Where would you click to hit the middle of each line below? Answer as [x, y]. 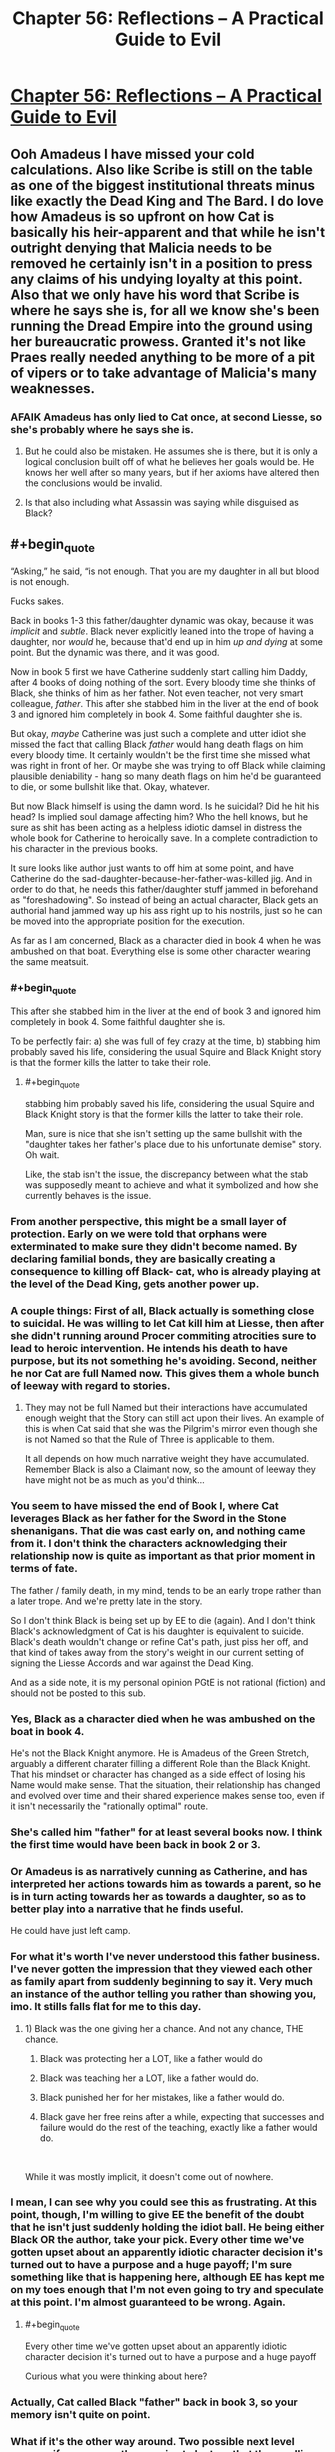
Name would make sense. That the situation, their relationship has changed [165, 1785]
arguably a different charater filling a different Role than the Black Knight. [160, 1764]
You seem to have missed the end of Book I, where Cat [144, 1506]
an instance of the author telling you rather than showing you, [163, 1994]
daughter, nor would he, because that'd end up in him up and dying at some [166, 641]
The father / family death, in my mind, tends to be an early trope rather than [166, 1590]
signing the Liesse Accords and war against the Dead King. [132, 1663]
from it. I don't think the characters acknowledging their [149, 1544]
